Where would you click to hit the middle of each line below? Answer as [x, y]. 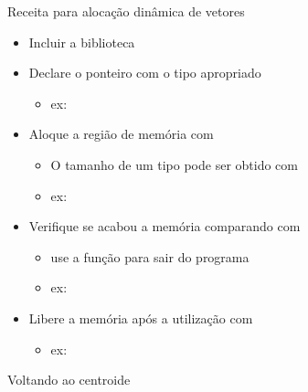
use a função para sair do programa [150, 256]
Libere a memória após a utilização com [141, 318]
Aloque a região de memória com [121, 134]
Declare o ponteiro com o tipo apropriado [145, 73]
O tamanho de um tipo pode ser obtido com [174, 164]
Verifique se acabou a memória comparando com [165, 226]
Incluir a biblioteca [82, 42]
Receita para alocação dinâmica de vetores [126, 11]
